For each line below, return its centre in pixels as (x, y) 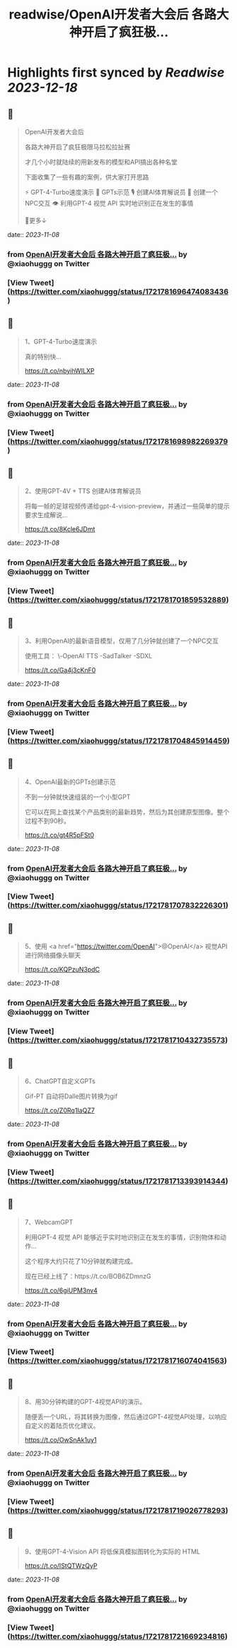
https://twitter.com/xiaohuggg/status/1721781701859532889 (118, 600)
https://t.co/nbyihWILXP (59, 370)
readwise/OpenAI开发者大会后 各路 (113, 15)
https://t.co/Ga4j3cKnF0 (60, 670)
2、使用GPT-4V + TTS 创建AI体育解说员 (83, 491)
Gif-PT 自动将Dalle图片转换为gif (71, 1096)
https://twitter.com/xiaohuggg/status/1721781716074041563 (117, 1361)
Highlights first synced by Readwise (116, 73)
